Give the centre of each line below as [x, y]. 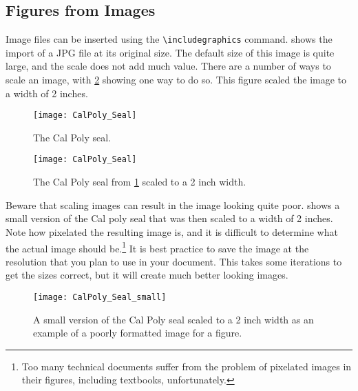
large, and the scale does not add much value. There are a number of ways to [168, 66]
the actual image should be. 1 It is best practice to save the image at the [157, 247]
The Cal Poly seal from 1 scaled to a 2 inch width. [140, 182]
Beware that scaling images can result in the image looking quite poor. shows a [173, 204]
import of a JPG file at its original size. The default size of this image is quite [170, 52]
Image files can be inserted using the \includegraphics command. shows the [169, 39]
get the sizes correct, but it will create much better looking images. [147, 275]
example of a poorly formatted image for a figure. [138, 333]
